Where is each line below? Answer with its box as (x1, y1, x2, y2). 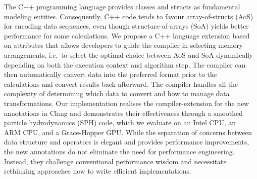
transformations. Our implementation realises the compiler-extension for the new (4, 98, 249, 108)
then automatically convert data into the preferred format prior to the (4, 69, 217, 79)
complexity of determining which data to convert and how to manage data (4, 88, 230, 99)
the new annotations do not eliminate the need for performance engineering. (4, 146, 235, 156)
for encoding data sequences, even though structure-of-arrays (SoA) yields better (4, 21, 249, 31)
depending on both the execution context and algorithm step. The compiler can (4, 59, 246, 70)
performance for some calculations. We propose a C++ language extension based (4, 30, 250, 40)
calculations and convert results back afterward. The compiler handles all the (4, 78, 238, 89)
